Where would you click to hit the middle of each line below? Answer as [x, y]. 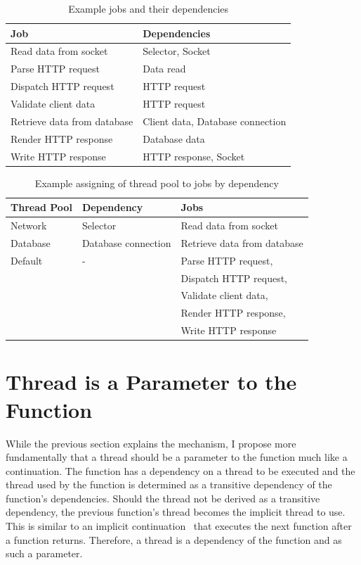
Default [27, 260]
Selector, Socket [177, 51]
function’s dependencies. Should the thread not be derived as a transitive [163, 498]
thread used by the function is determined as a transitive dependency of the [169, 484]
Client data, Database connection [215, 121]
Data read [164, 69]
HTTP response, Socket [194, 156]
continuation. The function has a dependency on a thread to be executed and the [180, 470]
